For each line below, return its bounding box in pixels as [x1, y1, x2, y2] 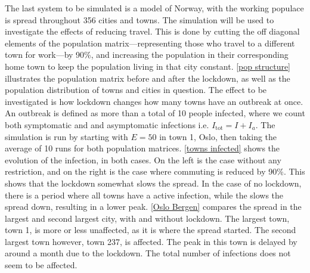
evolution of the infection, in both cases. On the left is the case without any [5, 153, 281, 166]
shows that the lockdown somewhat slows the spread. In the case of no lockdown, [5, 176, 302, 189]
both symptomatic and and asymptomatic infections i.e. [5, 118, 209, 131]
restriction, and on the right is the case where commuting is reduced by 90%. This [5, 165, 305, 178]
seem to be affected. [5, 259, 77, 271]
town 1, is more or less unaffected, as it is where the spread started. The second [5, 224, 296, 236]
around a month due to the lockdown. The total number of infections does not [5, 247, 291, 259]
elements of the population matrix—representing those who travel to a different [5, 36, 295, 49]
